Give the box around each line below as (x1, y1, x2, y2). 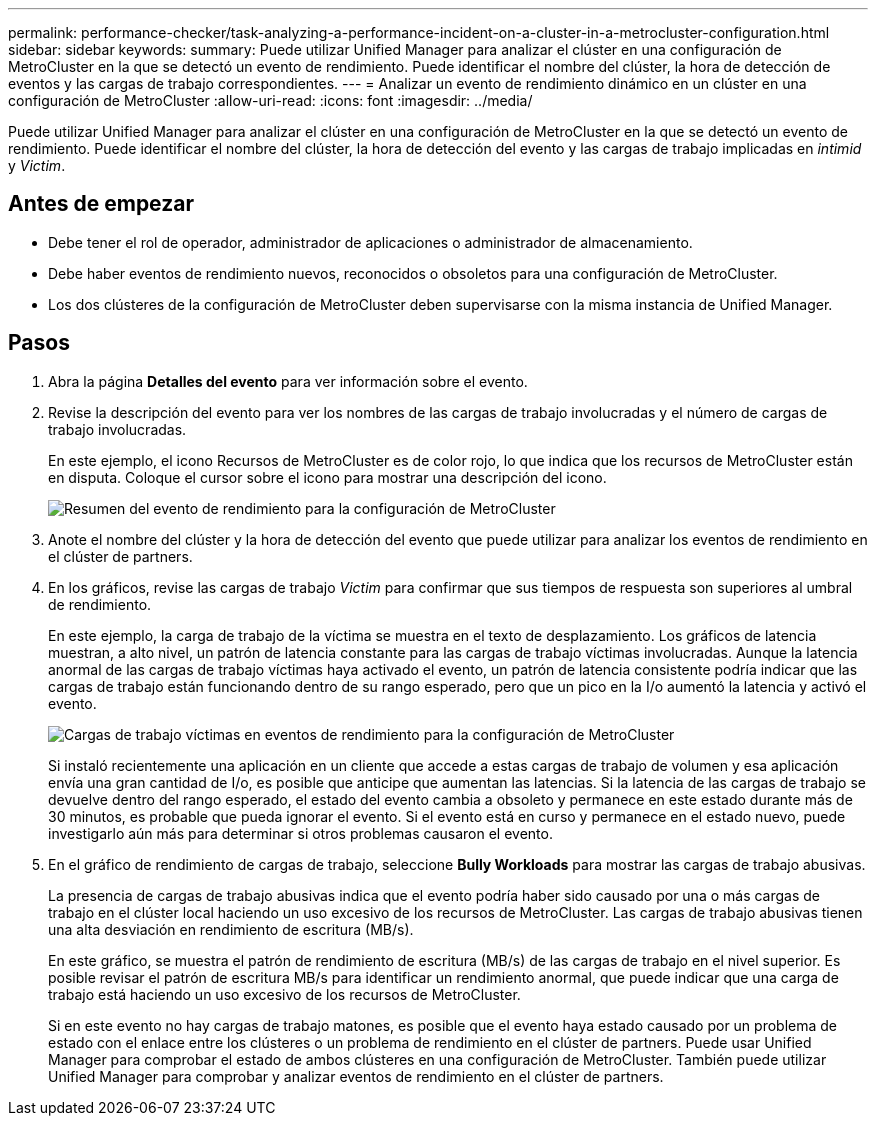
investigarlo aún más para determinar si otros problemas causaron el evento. (48, 824, 553, 842)
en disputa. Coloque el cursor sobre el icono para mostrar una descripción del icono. (48, 468, 607, 486)
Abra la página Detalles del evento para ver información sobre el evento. (48, 372, 528, 390)
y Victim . (8, 157, 66, 174)
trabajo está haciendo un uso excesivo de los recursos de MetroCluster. (48, 985, 521, 1003)
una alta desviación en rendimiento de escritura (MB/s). (48, 920, 414, 938)
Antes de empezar (8, 191, 194, 217)
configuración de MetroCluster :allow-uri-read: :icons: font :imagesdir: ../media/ (8, 92, 533, 109)
